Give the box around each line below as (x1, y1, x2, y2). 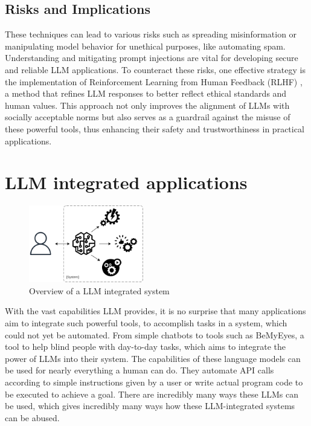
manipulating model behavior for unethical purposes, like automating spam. (5, 39, 286, 52)
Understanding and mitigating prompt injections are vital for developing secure (5, 51, 298, 64)
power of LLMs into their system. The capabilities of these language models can (5, 352, 301, 364)
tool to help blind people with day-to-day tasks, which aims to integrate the (5, 340, 286, 353)
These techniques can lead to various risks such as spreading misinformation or (5, 28, 297, 40)
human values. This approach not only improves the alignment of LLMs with (5, 98, 290, 111)
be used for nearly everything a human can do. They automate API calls (5, 364, 274, 376)
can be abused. (5, 411, 60, 424)
